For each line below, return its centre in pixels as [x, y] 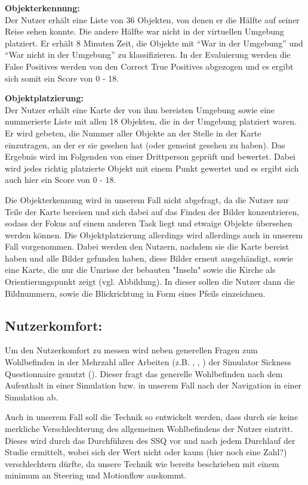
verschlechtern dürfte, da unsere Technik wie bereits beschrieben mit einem [142, 463]
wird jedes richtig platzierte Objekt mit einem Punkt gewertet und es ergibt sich [152, 168]
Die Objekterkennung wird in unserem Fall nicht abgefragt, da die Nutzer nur [147, 199]
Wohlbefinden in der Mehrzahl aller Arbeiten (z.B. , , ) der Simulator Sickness [148, 362]
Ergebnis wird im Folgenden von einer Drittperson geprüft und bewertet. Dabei [150, 156]
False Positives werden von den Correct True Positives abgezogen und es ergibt [149, 66]
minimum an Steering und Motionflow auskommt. [96, 475]
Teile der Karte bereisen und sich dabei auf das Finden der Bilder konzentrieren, [152, 211]
